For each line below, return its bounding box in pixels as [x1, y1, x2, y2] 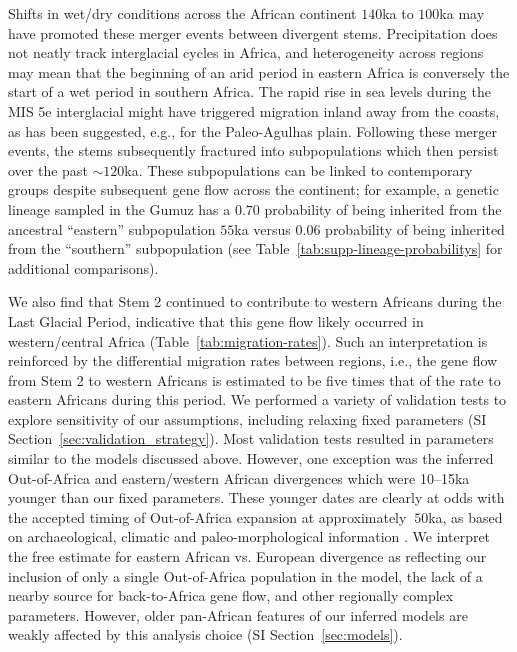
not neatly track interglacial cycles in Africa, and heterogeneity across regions [8, 42, 484, 63]
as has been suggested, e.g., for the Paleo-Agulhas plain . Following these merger [8, 120, 498, 141]
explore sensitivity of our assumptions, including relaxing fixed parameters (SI [8, 408, 487, 429]
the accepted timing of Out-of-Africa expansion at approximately [8, 506, 407, 527]
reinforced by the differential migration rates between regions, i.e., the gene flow [8, 350, 498, 371]
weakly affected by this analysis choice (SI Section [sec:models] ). [8, 624, 403, 645]
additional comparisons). [8, 257, 159, 278]
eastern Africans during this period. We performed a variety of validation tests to [8, 389, 507, 410]
